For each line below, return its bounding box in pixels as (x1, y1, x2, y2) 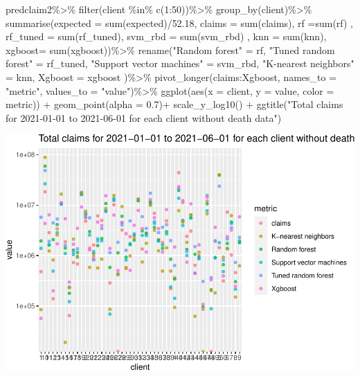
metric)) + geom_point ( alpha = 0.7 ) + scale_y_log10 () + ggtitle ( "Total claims (6, 97, 343, 111)
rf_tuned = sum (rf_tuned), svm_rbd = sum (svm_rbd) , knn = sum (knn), (6, 29, 327, 44)
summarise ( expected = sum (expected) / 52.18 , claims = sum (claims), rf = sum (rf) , (6, 15, 354, 30)
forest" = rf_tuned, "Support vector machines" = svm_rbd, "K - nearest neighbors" (6, 56, 354, 71)
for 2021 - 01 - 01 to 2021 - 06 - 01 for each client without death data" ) (6, 110, 282, 125)
